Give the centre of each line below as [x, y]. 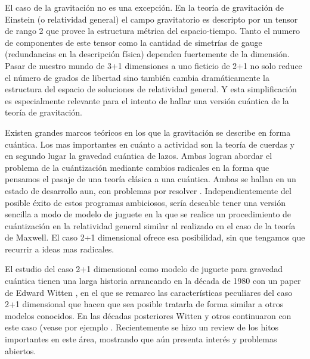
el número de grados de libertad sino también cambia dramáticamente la [137, 77]
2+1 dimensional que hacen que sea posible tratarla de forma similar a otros [144, 304]
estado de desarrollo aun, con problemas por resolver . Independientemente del [148, 190]
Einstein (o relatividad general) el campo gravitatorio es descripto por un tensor [151, 19]
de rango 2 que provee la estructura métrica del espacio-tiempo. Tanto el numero [153, 31]
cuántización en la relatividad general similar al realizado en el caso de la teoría [150, 225]
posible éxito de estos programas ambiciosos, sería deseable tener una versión [145, 202]
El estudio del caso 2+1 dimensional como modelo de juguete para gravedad [144, 269]
